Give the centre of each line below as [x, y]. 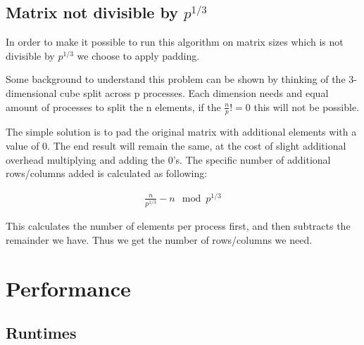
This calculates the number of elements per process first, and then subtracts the [178, 226]
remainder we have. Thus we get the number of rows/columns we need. [159, 239]
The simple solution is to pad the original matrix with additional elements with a [181, 132]
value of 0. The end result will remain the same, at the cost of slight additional [176, 145]
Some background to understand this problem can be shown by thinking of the [176, 79]
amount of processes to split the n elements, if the [113, 106]
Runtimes [41, 333]
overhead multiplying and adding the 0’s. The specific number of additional [168, 159]
